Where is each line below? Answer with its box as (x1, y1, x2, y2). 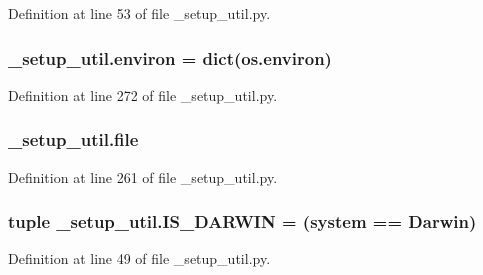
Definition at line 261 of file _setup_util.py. (8, 166, 278, 187)
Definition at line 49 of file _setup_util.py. (8, 248, 271, 269)
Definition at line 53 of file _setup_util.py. (8, 3, 271, 23)
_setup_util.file (8, 127, 139, 152)
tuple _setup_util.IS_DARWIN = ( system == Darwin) (8, 209, 477, 234)
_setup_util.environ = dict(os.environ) (8, 45, 332, 70)
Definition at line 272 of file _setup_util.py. (8, 84, 278, 105)
